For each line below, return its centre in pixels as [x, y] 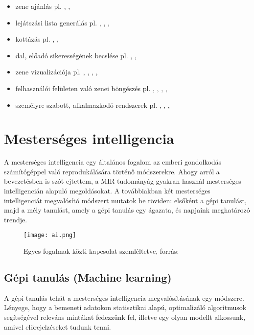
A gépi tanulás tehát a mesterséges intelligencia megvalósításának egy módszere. [124, 298]
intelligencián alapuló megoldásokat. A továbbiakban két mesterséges [107, 191]
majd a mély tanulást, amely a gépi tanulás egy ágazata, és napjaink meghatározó [127, 210]
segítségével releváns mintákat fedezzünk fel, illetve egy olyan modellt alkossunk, [125, 317]
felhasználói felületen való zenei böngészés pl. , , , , [91, 88]
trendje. [16, 219]
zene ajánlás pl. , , [43, 6]
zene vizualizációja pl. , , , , [57, 72]
